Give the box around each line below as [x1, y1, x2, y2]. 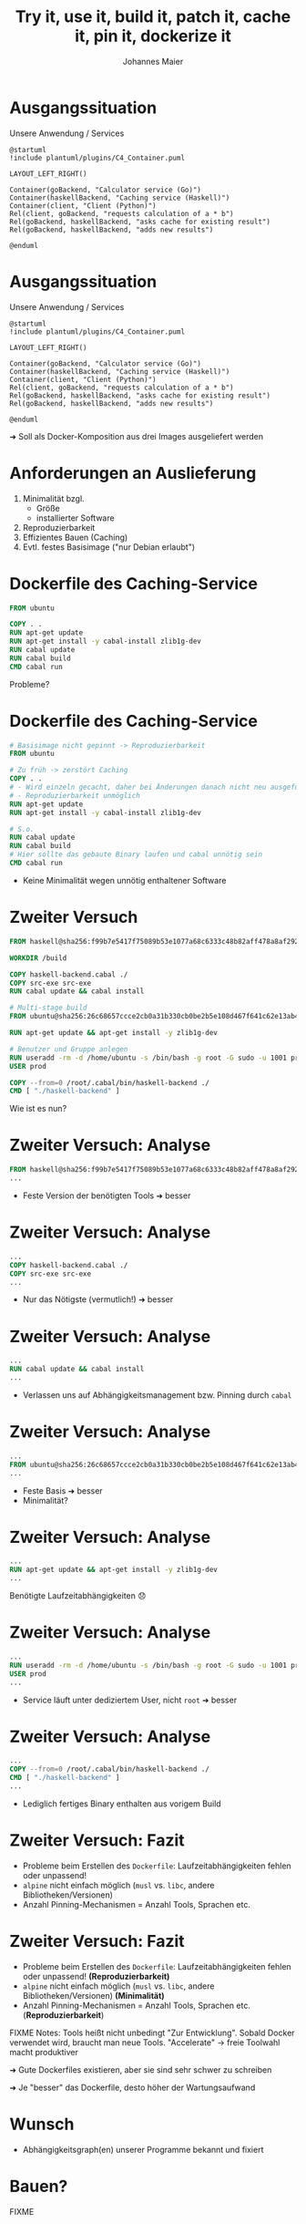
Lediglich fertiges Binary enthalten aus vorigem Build [22, 1798, 221, 1809]
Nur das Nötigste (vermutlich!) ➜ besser [22, 1294, 174, 1305]
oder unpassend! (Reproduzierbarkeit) [22, 1971, 170, 1981]
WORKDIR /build [9, 953, 67, 963]
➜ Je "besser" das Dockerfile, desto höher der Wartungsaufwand [9, 2082, 256, 2093]
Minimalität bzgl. [22, 492, 85, 503]
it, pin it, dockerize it [74, 26, 232, 47]
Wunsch [9, 2114, 75, 2135]
